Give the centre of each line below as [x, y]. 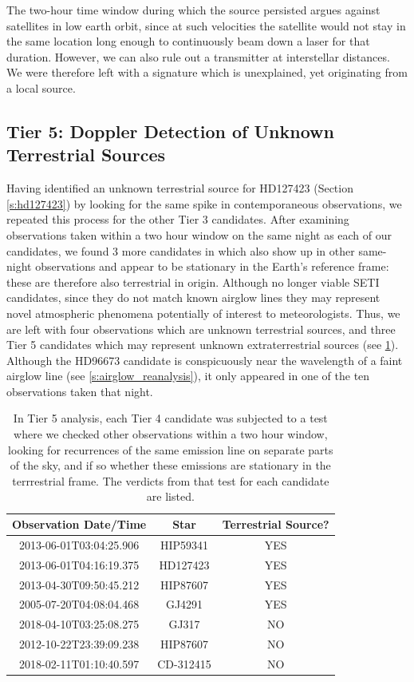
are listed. [170, 496]
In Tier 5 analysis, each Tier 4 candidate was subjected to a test [170, 418]
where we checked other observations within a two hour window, [171, 434]
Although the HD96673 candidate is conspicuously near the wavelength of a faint [205, 360]
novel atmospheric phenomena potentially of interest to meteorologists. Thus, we [203, 313]
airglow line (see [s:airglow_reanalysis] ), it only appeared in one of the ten [188, 376]
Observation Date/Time [79, 524]
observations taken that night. [80, 391]
